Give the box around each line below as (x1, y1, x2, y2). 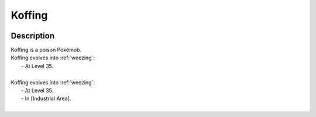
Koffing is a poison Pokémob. (11, 47, 82, 54)
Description (11, 31, 55, 41)
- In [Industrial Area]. (21, 95, 71, 102)
